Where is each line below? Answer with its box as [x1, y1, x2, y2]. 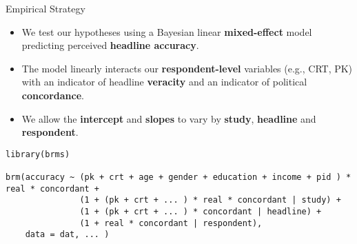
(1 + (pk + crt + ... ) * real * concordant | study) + [79, 195, 341, 205]
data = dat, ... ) [25, 230, 110, 240]
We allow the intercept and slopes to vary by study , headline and [21, 111, 316, 125]
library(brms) [6, 149, 70, 159]
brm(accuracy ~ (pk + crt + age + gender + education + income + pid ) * [6, 172, 351, 183]
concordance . [21, 88, 84, 102]
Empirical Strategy [6, 1, 85, 15]
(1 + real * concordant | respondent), [79, 218, 263, 228]
